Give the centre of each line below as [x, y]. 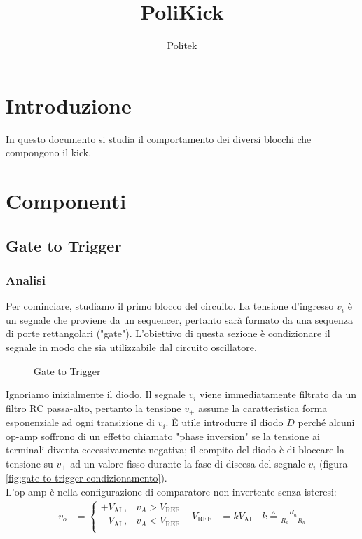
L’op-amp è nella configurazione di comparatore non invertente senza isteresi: [171, 492]
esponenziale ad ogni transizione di [80, 422]
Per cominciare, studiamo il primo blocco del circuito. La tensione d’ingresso [170, 306]
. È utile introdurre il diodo [224, 422]
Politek [182, 45]
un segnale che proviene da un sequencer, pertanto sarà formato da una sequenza [179, 319]
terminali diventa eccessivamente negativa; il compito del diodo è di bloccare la [175, 450]
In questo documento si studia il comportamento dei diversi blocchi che [159, 138]
